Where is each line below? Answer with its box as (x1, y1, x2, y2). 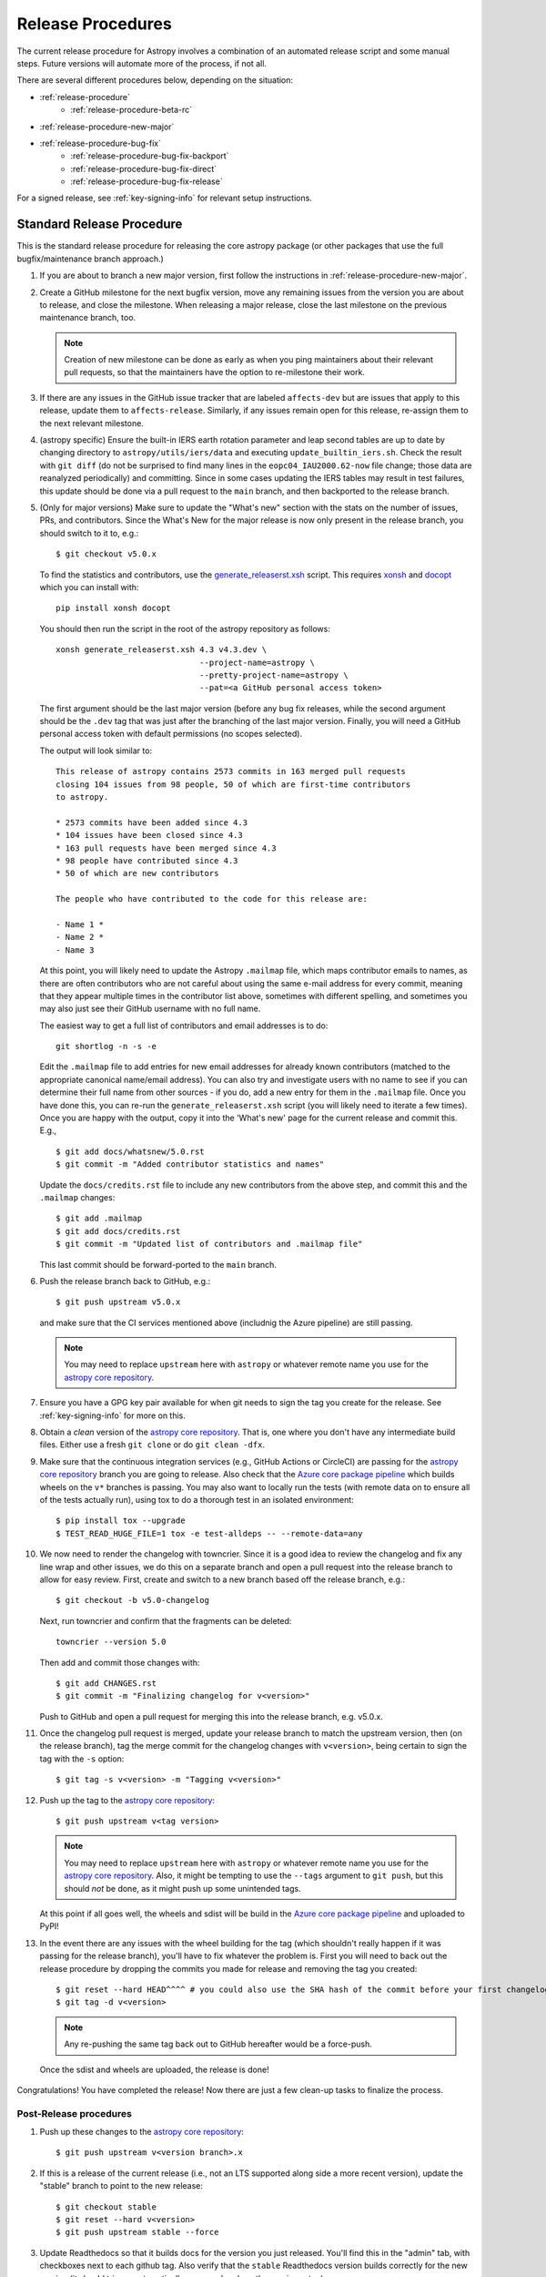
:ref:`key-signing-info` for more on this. (39, 1410, 187, 1421)
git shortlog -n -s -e (56, 1041, 157, 1052)
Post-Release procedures (16, 2107, 132, 2119)
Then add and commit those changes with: (39, 1657, 200, 1668)
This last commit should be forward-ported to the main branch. (39, 1259, 278, 1270)
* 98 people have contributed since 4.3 (56, 855, 238, 865)
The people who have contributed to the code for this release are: (56, 893, 368, 904)
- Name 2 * (56, 932, 105, 943)
